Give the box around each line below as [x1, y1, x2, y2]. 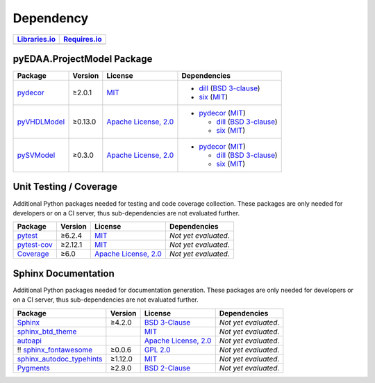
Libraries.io [17, 34, 56, 44]
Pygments [17, 363, 50, 373]
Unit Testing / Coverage [12, 181, 118, 193]
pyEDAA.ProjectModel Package [12, 53, 153, 65]
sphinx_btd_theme [17, 327, 77, 336]
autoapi [17, 336, 42, 345]
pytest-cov [17, 240, 53, 250]
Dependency [12, 10, 89, 26]
